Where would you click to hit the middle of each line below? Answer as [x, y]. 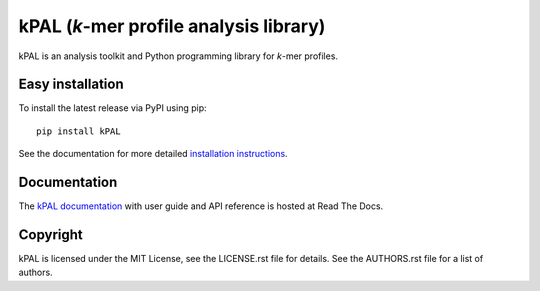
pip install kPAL [78, 131]
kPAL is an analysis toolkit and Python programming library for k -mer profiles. [178, 56]
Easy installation [71, 84]
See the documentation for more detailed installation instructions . [153, 154]
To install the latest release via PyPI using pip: [112, 108]
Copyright [51, 234]
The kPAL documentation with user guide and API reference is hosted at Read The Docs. [201, 206]
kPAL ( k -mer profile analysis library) [172, 26]
